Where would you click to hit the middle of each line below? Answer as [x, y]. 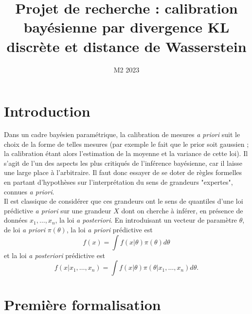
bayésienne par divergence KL [126, 27]
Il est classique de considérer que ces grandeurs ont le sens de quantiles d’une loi [124, 201]
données [16, 220]
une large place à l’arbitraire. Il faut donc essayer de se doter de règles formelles [123, 172]
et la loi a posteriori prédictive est [54, 255]
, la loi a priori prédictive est [109, 229]
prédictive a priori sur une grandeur [58, 210]
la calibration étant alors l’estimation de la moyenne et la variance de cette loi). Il [126, 153]
